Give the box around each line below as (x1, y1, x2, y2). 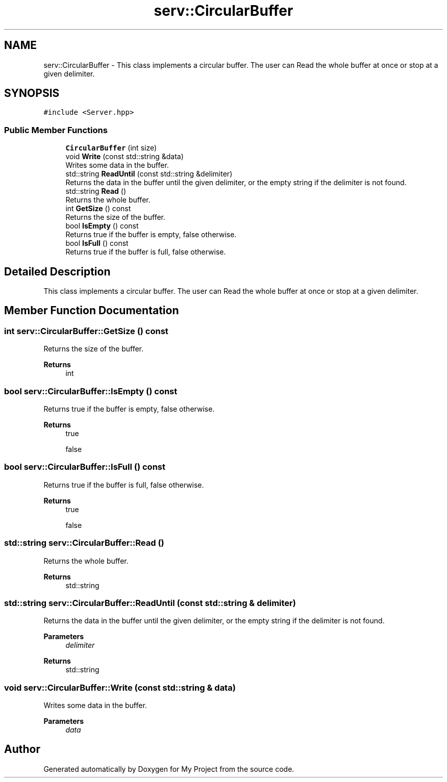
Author (4, 743, 40, 756)
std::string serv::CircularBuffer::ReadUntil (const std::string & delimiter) (4, 597, 296, 608)
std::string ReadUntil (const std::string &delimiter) (65, 169, 233, 179)
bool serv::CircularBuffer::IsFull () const (4, 462, 165, 472)
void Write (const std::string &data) (65, 152, 184, 161)
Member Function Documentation (4, 304, 179, 317)
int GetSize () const (65, 204, 131, 213)
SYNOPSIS (4, 87, 60, 100)
